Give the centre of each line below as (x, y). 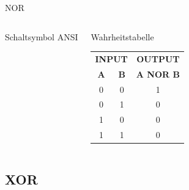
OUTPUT (158, 58)
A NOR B (158, 74)
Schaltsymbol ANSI (42, 36)
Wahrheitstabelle (122, 36)
